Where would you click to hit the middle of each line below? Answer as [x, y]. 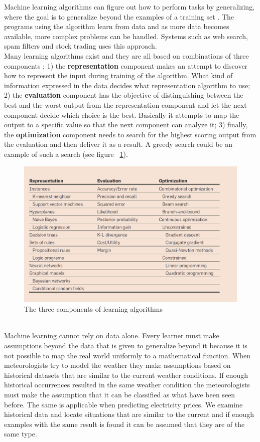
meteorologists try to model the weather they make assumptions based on [117, 365]
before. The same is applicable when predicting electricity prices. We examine [123, 404]
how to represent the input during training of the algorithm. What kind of [118, 75]
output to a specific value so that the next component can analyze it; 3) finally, [126, 125]
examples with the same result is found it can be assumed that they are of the [124, 424]
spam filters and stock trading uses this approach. [81, 46]
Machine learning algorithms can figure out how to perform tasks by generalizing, [129, 7]
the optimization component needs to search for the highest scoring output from [130, 134]
